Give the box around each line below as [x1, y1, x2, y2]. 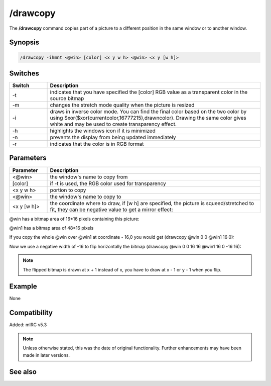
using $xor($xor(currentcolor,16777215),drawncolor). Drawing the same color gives [50, 115, 246, 122]
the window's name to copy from [50, 173, 128, 180]
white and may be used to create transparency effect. [50, 121, 177, 128]
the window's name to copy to [50, 193, 121, 200]
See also [9, 367, 37, 376]
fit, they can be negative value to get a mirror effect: [50, 206, 173, 213]
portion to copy [50, 186, 86, 194]
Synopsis [9, 38, 40, 47]
